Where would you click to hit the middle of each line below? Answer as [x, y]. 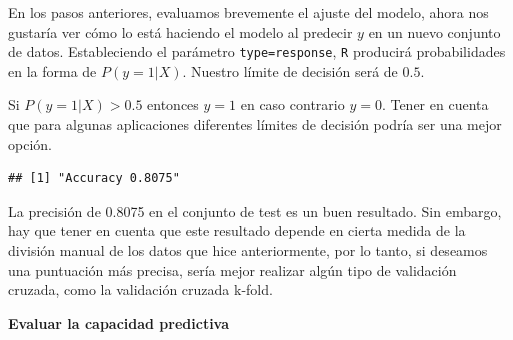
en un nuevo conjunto [434, 31]
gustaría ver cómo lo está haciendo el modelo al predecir [180, 31]
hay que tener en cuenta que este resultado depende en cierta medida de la [237, 230]
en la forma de [52, 70]
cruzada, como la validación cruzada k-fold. [140, 289]
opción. [30, 143]
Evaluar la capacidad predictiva [119, 322]
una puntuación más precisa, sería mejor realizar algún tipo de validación [232, 269]
